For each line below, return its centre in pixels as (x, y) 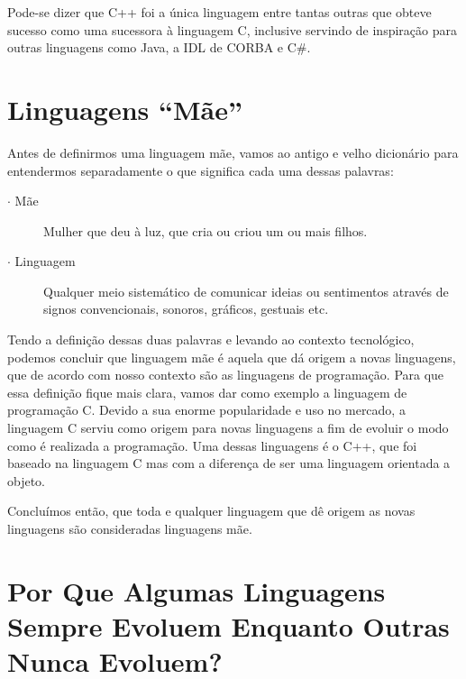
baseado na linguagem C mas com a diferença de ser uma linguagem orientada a (229, 463)
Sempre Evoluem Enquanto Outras (228, 625)
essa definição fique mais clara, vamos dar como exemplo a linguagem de (207, 392)
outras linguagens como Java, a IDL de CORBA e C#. (159, 47)
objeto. (27, 480)
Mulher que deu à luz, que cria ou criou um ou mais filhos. (206, 230)
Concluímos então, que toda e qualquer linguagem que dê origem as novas (211, 511)
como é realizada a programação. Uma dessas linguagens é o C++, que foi (212, 445)
